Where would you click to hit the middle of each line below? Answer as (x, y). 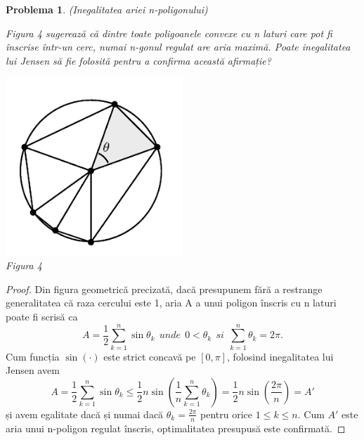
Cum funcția (33, 356)
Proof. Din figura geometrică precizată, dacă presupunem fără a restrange (164, 289)
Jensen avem (33, 370)
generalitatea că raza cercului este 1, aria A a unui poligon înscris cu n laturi (171, 303)
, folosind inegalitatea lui (280, 356)
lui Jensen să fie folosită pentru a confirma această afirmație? (138, 60)
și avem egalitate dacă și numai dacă (85, 414)
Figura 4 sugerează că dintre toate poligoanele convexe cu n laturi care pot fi (169, 33)
